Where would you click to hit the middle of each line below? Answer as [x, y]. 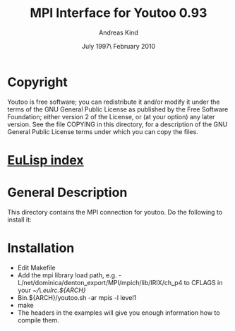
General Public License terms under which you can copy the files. [103, 131]
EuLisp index [46, 160]
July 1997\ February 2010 [119, 46]
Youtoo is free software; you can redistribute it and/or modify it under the [114, 102]
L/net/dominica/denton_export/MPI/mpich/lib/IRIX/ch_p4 [100, 282]
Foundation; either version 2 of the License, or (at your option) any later [111, 116]
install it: [19, 219]
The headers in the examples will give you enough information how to [119, 313]
